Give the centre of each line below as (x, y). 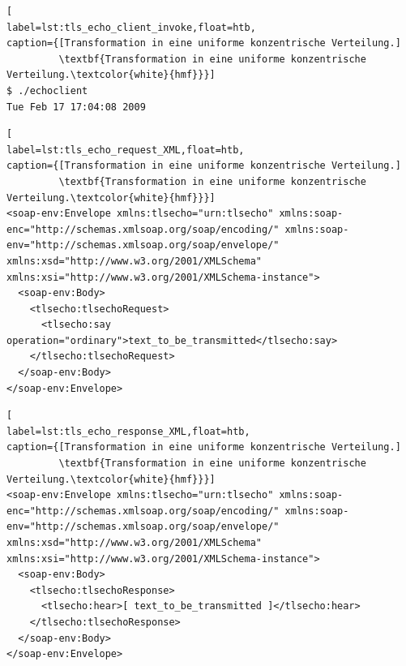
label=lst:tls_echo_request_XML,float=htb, (126, 150)
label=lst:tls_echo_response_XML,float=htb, (128, 431)
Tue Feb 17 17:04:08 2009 (76, 107)
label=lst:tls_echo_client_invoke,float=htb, (131, 27)
